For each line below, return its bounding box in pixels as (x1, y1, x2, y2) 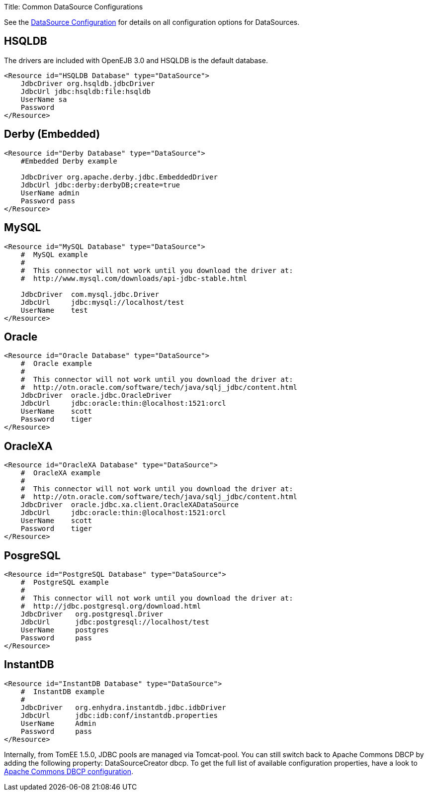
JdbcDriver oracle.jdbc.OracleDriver (20, 391, 172, 400)
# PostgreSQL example (20, 578, 109, 587)
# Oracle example (20, 359, 92, 368)
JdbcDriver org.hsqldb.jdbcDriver (20, 79, 155, 88)
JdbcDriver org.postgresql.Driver (20, 610, 164, 618)
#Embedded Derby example (20, 157, 117, 165)
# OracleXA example (20, 469, 100, 477)
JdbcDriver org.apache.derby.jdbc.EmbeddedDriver (20, 173, 218, 181)
